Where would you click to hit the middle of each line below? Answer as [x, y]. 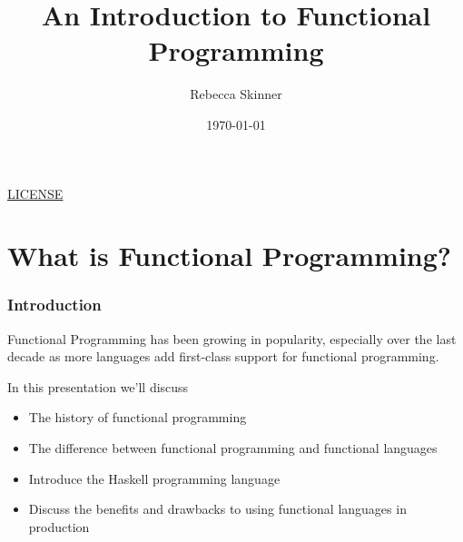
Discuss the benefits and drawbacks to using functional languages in [217, 509]
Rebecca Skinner [236, 94]
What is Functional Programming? [230, 256]
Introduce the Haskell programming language [154, 478]
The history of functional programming [138, 417]
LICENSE [35, 193]
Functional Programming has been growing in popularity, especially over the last [232, 338]
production [59, 526]
